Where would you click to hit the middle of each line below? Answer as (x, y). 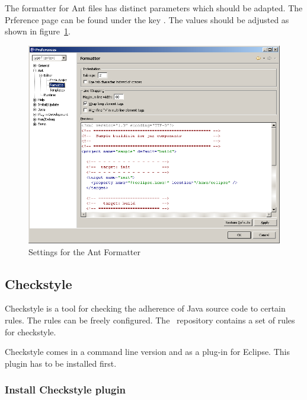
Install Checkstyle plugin (65, 390)
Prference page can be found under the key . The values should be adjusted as (147, 19)
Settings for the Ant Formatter (85, 251)
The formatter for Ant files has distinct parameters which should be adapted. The (154, 8)
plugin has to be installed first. (61, 363)
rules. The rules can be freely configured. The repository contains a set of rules (150, 320)
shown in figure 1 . (38, 31)
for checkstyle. (31, 331)
